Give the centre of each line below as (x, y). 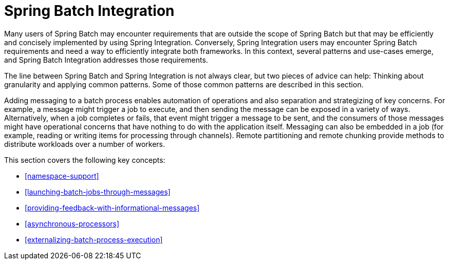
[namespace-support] (62, 176)
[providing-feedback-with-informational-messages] (112, 208)
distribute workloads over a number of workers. (85, 144)
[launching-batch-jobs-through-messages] (98, 192)
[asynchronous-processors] (72, 223)
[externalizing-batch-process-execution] (94, 239)
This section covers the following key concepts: (85, 160)
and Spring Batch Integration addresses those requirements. (106, 60)
